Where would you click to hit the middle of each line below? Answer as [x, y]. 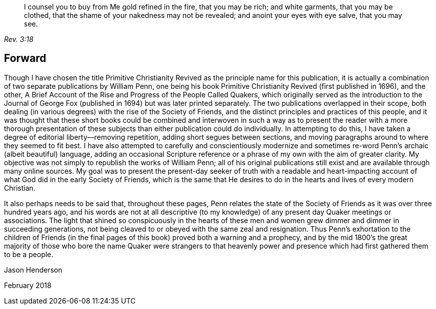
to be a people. [29, 254]
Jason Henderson [33, 270]
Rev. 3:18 [19, 39]
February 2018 [28, 285]
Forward [25, 58]
